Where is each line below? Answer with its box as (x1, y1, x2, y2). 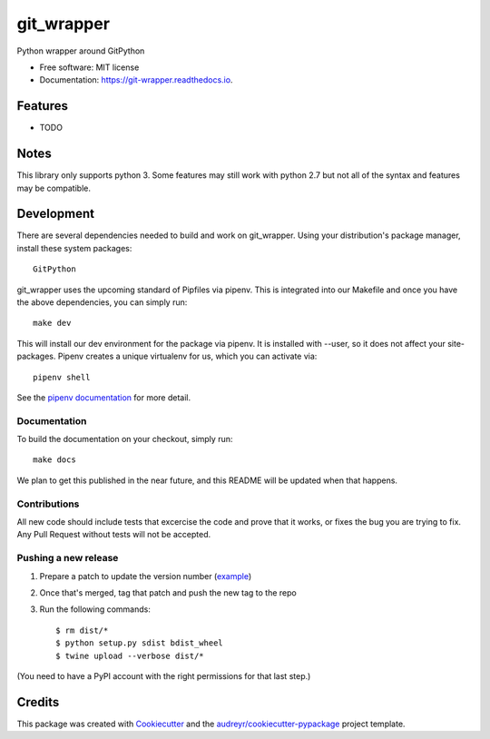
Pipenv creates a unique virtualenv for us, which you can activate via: (57, 350, 318, 362)
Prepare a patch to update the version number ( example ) (39, 570, 252, 581)
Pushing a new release (16, 552, 119, 565)
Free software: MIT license (39, 62, 140, 73)
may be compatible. (16, 182, 91, 193)
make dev (33, 318, 72, 329)
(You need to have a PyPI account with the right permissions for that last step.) (16, 670, 311, 681)
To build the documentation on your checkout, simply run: (16, 434, 233, 445)
